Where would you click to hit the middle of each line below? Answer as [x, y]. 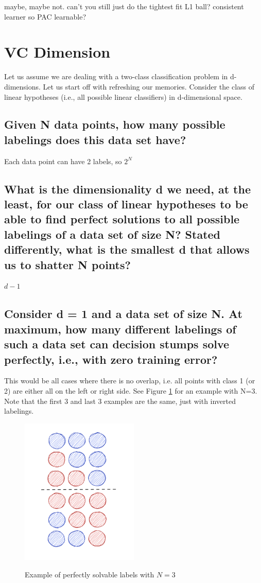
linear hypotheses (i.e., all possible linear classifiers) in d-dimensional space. [123, 96]
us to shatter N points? [67, 264]
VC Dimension [57, 52]
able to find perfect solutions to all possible [122, 219]
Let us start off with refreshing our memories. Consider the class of [149, 86]
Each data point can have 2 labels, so [63, 161]
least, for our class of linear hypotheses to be [126, 204]
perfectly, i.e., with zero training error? [111, 359]
